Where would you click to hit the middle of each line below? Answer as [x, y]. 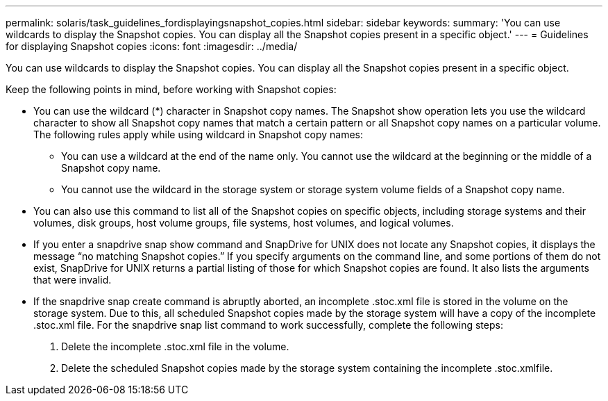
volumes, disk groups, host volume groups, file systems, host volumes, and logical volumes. [244, 223]
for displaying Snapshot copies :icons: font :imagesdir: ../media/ [152, 46]
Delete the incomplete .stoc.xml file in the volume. [175, 346]
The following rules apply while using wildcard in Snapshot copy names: [199, 134]
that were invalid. [73, 280]
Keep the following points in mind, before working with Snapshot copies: [171, 89]
